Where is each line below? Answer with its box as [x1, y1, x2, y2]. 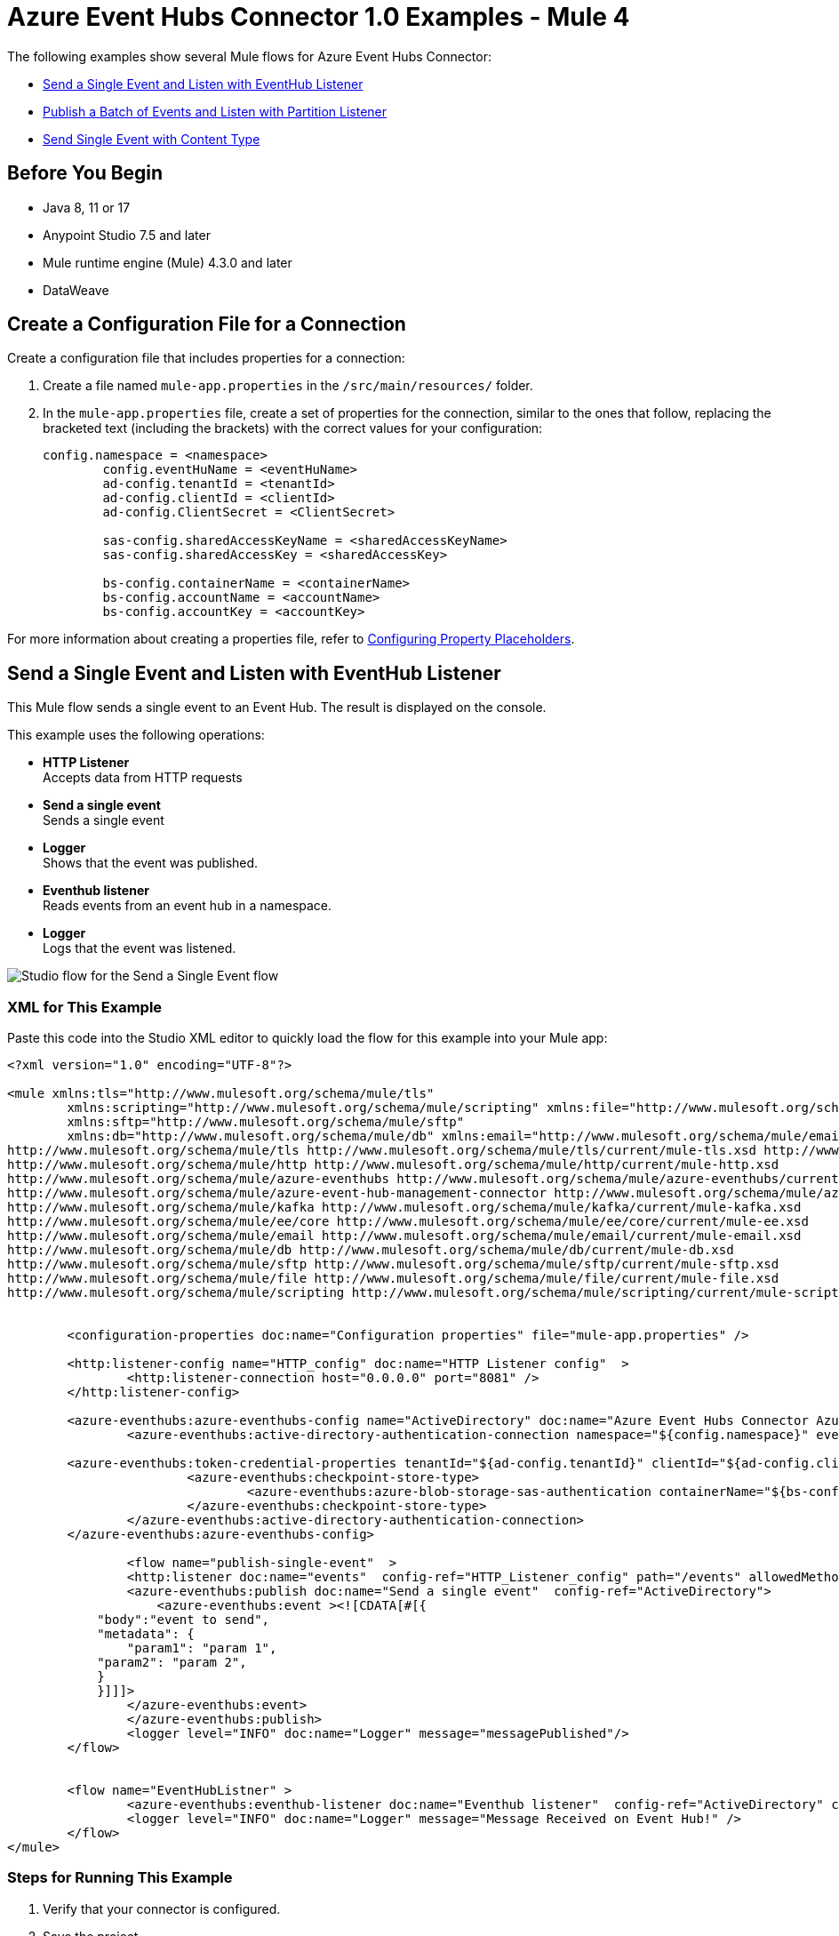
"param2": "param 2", [97, 1655, 247, 1670]
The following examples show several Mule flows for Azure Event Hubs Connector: [7, 48, 492, 64]
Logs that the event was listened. [43, 940, 236, 956]
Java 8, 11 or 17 [43, 199, 131, 215]
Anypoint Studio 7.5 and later [43, 227, 211, 243]
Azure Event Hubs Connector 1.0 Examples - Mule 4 [7, 2, 630, 32]
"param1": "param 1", [126, 1641, 277, 1656]
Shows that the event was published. [43, 855, 259, 871]
